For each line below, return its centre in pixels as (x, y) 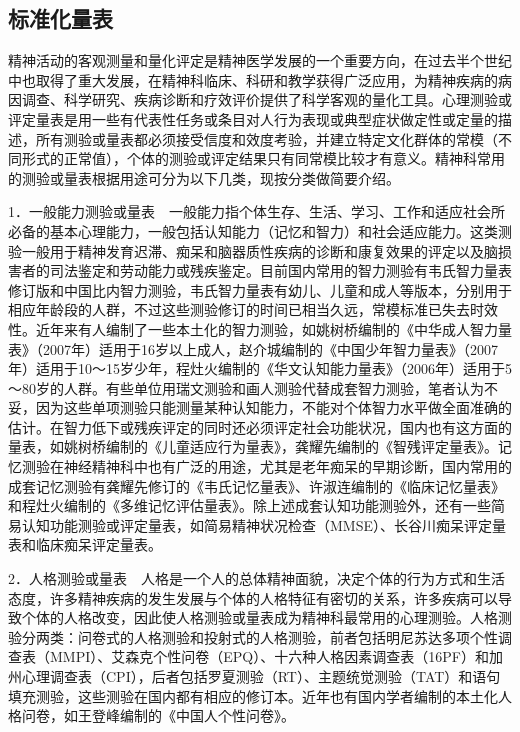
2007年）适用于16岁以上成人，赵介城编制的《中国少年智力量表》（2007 (270, 348)
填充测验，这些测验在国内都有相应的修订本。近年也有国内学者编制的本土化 (253, 695)
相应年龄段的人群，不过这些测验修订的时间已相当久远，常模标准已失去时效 (253, 309)
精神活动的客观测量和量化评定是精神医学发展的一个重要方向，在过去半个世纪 (260, 60)
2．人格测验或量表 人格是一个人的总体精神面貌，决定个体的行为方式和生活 (256, 578)
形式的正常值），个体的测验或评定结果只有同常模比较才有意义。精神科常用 (263, 158)
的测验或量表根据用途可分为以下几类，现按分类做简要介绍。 (204, 177)
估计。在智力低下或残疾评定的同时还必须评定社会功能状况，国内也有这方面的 (260, 426)
